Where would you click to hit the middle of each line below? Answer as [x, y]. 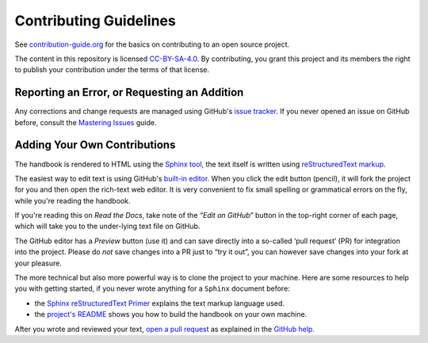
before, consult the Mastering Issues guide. [86, 122]
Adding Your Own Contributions [95, 145]
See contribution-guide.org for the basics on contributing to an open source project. [152, 44]
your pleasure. [38, 263]
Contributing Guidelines [95, 21]
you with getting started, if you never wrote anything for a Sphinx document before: [153, 288]
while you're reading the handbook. [73, 200]
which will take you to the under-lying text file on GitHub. [107, 227]
